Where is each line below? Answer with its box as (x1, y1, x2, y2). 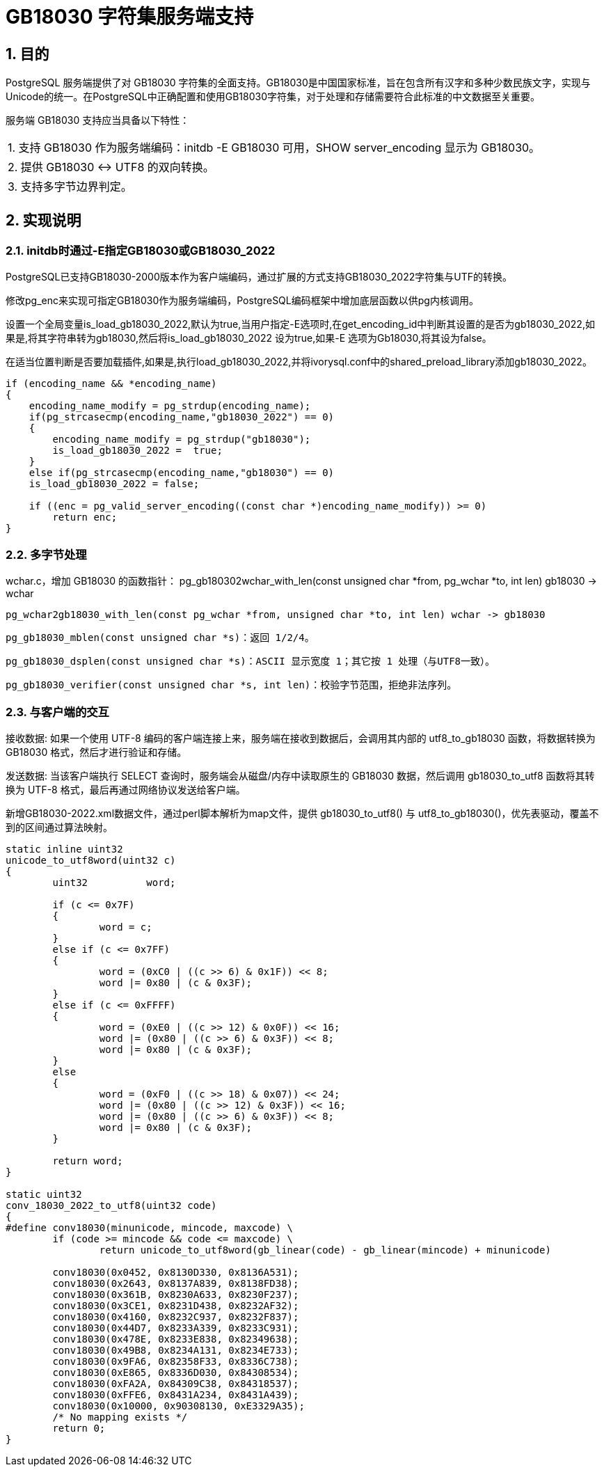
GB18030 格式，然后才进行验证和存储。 (6, 745, 187, 758)
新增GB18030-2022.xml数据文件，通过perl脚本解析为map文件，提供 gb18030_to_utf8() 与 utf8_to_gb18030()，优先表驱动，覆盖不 (6, 807, 599, 819)
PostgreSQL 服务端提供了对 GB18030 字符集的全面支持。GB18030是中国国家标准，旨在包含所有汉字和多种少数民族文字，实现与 (6, 77, 591, 89)
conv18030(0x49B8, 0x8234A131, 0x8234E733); (52, 1344, 299, 1356)
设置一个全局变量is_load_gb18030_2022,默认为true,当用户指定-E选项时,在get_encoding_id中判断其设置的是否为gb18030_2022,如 (6, 318, 595, 331)
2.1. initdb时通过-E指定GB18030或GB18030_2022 (6, 244, 276, 258)
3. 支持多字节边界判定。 (8, 180, 132, 194)
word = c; (99, 921, 152, 933)
